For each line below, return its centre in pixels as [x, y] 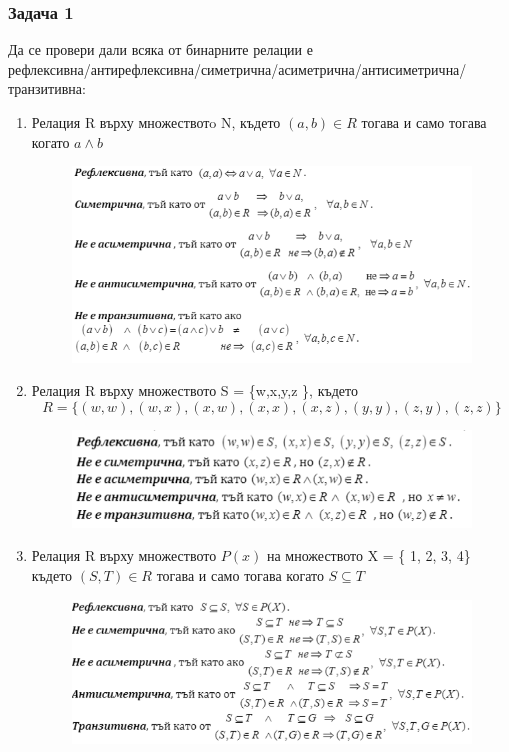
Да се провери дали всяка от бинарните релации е [160, 49]
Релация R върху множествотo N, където [156, 122]
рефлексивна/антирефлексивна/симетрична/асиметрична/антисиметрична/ [237, 68]
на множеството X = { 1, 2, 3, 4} [368, 555]
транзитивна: [47, 88]
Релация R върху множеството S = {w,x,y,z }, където [194, 390]
